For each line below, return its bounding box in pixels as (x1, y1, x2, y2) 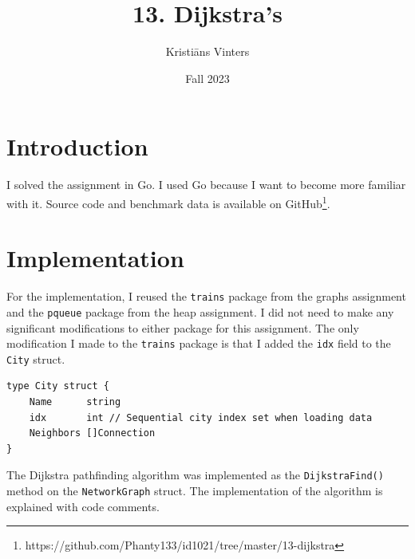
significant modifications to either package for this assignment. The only (6, 319, 359, 336)
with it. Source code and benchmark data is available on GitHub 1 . (6, 192, 330, 211)
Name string (29, 396, 121, 408)
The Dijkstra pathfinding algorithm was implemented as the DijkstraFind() (6, 466, 384, 483)
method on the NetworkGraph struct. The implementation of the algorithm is (6, 482, 383, 499)
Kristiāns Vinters (165, 43, 250, 60)
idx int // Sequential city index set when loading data (29, 411, 373, 423)
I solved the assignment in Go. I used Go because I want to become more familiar (6, 176, 406, 193)
